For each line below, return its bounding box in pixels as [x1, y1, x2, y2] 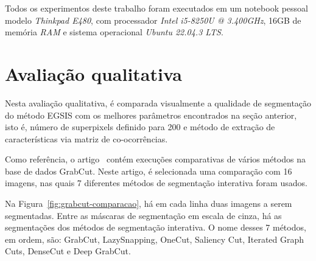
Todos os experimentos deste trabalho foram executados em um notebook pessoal [5, 2, 309, 14]
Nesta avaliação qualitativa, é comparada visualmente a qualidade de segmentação [5, 96, 312, 109]
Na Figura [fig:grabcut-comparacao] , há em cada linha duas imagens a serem [5, 197, 292, 210]
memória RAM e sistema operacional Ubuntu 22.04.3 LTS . [5, 26, 223, 38]
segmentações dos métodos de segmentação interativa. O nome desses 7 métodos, [5, 221, 306, 234]
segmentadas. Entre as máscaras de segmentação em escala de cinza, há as [5, 209, 282, 221]
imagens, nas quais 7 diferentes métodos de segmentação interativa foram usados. [5, 176, 307, 189]
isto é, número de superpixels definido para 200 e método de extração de [5, 120, 275, 133]
